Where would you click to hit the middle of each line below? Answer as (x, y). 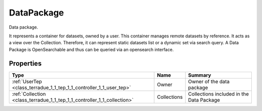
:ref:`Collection (29, 94)
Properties (25, 63)
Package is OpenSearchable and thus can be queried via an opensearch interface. (91, 49)
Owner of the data (209, 81)
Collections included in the (219, 94)
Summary (199, 75)
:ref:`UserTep (27, 81)
